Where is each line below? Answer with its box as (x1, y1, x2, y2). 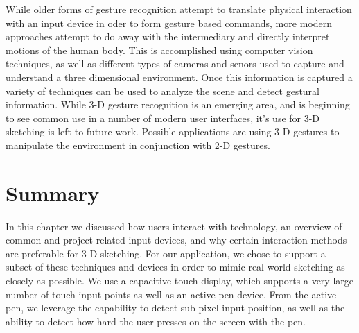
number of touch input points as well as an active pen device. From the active (6, 287, 337, 301)
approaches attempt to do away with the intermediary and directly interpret (6, 29, 330, 44)
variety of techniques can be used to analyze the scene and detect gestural (6, 83, 319, 98)
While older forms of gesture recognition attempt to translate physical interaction (6, 2, 352, 16)
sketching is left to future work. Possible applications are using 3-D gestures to (6, 124, 340, 139)
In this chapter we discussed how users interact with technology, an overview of (6, 219, 342, 233)
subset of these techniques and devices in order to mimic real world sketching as (6, 259, 345, 274)
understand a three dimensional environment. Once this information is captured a (6, 69, 353, 84)
